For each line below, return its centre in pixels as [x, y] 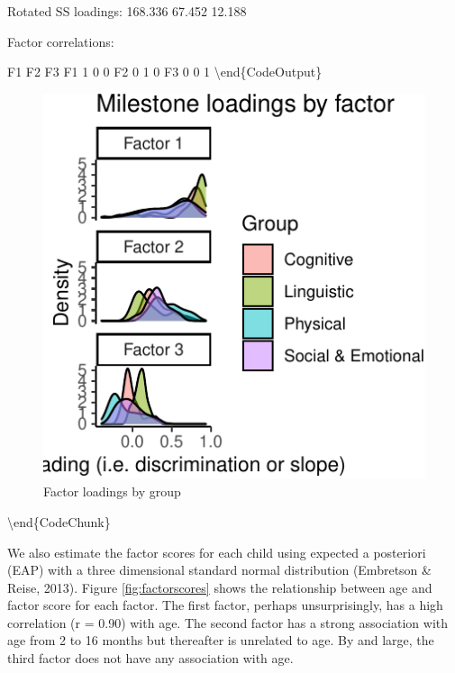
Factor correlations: [61, 41]
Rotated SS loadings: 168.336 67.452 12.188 [127, 11]
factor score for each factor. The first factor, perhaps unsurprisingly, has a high [225, 605]
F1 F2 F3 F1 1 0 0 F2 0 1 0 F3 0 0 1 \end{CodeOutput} [165, 72]
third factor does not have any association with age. [150, 658]
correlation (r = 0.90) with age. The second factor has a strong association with [228, 622]
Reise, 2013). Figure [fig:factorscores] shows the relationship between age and [220, 587]
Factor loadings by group [112, 491]
